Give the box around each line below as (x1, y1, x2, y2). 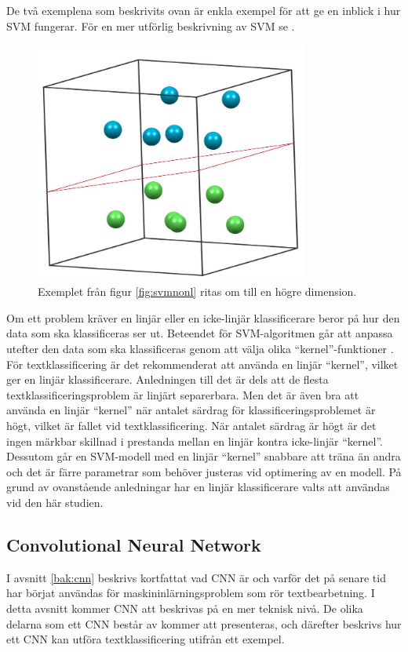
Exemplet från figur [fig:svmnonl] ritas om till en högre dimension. (38, 283, 357, 300)
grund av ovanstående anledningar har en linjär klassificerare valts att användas (6, 479, 390, 495)
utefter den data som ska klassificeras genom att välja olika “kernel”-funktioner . (6, 341, 394, 357)
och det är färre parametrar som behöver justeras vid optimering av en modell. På (6, 463, 402, 479)
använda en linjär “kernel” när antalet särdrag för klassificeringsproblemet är (6, 402, 376, 418)
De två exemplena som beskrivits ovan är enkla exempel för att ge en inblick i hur (6, 2, 401, 18)
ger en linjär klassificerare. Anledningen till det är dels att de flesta (6, 371, 329, 388)
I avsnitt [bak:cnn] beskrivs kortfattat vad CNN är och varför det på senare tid (6, 569, 386, 585)
